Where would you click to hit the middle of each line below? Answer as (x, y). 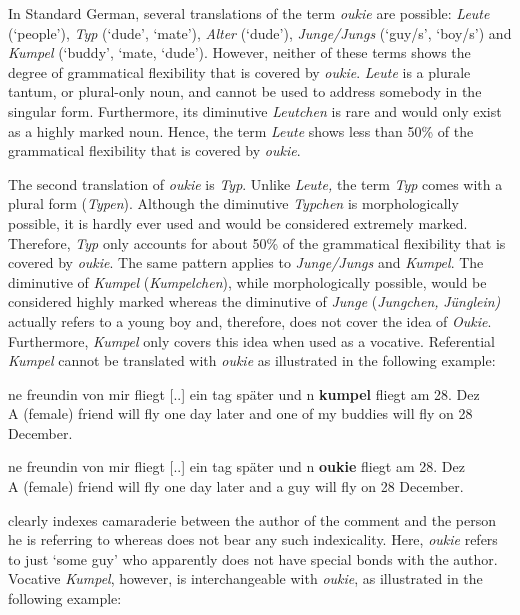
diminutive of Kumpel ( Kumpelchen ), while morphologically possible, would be (247, 281)
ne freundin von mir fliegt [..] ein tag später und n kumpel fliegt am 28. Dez (244, 393)
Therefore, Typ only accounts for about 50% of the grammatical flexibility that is (257, 242)
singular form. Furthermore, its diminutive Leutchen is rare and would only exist (255, 110)
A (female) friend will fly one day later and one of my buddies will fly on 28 (240, 413)
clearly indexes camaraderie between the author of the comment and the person (252, 519)
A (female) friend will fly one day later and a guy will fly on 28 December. (236, 486)
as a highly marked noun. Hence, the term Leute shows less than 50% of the (241, 130)
